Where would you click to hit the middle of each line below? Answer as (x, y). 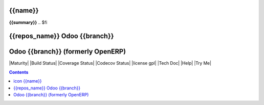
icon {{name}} (28, 81)
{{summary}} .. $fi (28, 22)
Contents (19, 72)
